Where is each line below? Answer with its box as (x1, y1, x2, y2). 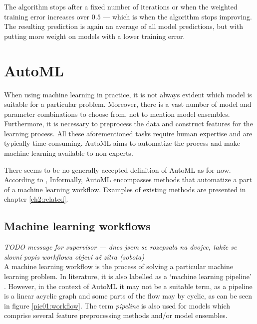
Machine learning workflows (4, 218, 151, 234)
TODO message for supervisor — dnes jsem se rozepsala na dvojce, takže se (4, 242, 237, 252)
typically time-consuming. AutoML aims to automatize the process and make (4, 138, 241, 148)
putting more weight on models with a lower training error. (4, 30, 185, 41)
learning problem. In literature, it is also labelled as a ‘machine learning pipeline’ (4, 271, 252, 282)
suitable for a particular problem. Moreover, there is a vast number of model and (4, 99, 252, 109)
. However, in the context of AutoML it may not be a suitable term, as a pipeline (4, 281, 253, 291)
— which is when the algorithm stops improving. (103, 11, 252, 21)
